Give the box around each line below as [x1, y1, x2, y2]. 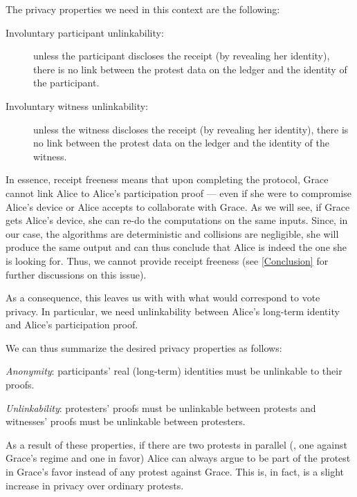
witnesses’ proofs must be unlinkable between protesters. [6, 414, 246, 429]
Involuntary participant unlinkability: [6, 25, 164, 39]
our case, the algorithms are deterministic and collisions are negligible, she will [6, 226, 339, 241]
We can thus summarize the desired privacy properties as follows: [6, 340, 282, 355]
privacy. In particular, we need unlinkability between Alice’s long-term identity [6, 303, 340, 318]
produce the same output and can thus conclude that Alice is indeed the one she [6, 240, 347, 254]
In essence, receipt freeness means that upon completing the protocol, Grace [6, 172, 329, 187]
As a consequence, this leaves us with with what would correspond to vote [6, 290, 320, 305]
